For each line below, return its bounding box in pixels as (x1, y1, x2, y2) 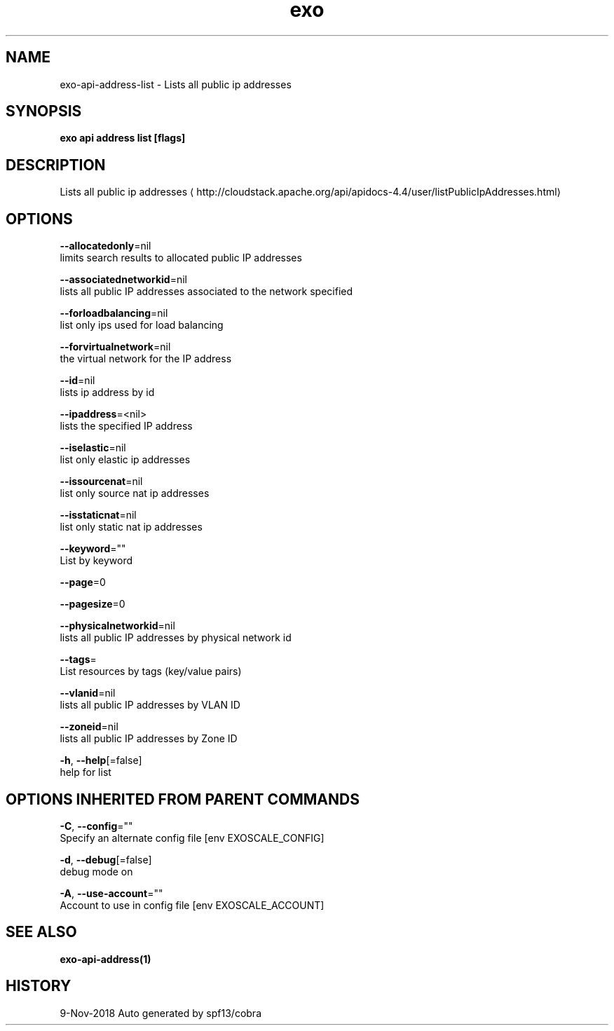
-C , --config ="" (60, 819, 133, 832)
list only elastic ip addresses (60, 453, 191, 466)
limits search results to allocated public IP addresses (60, 252, 302, 264)
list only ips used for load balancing (60, 319, 224, 332)
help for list (60, 766, 111, 779)
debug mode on (60, 865, 133, 878)
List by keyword (60, 554, 133, 567)
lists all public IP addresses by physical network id (60, 631, 292, 644)
